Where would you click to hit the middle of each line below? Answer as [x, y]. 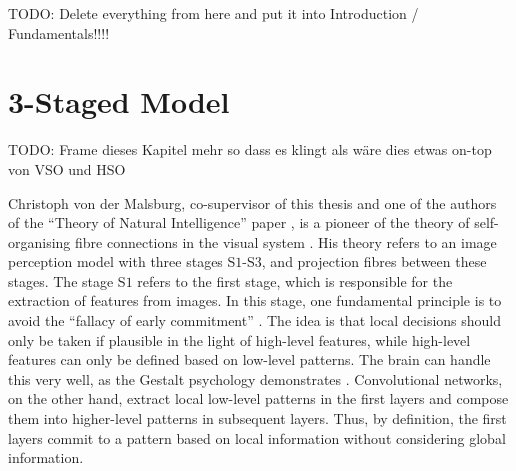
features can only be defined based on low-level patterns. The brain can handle [249, 359]
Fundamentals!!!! [59, 32]
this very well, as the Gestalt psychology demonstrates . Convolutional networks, [255, 378]
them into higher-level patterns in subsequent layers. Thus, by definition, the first [257, 418]
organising [39, 241]
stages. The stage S [67, 280]
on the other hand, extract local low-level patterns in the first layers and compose [258, 398]
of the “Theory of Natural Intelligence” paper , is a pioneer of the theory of [239, 222]
